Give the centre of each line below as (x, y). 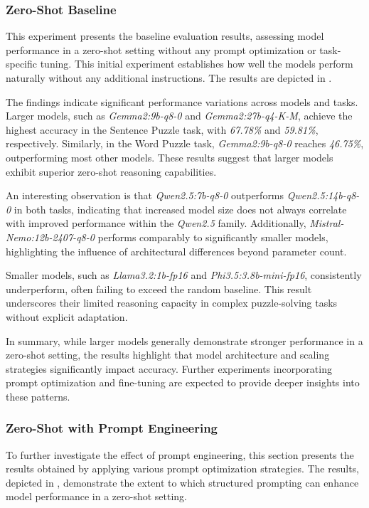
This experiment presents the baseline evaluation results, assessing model (165, 36)
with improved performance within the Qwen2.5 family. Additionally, (156, 223)
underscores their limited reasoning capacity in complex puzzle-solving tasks (172, 303)
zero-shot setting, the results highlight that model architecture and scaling (168, 355)
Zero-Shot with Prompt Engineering (112, 428)
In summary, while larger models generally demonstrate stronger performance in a (184, 340)
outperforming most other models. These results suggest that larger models (170, 157)
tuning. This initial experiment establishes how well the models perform (197, 64)
